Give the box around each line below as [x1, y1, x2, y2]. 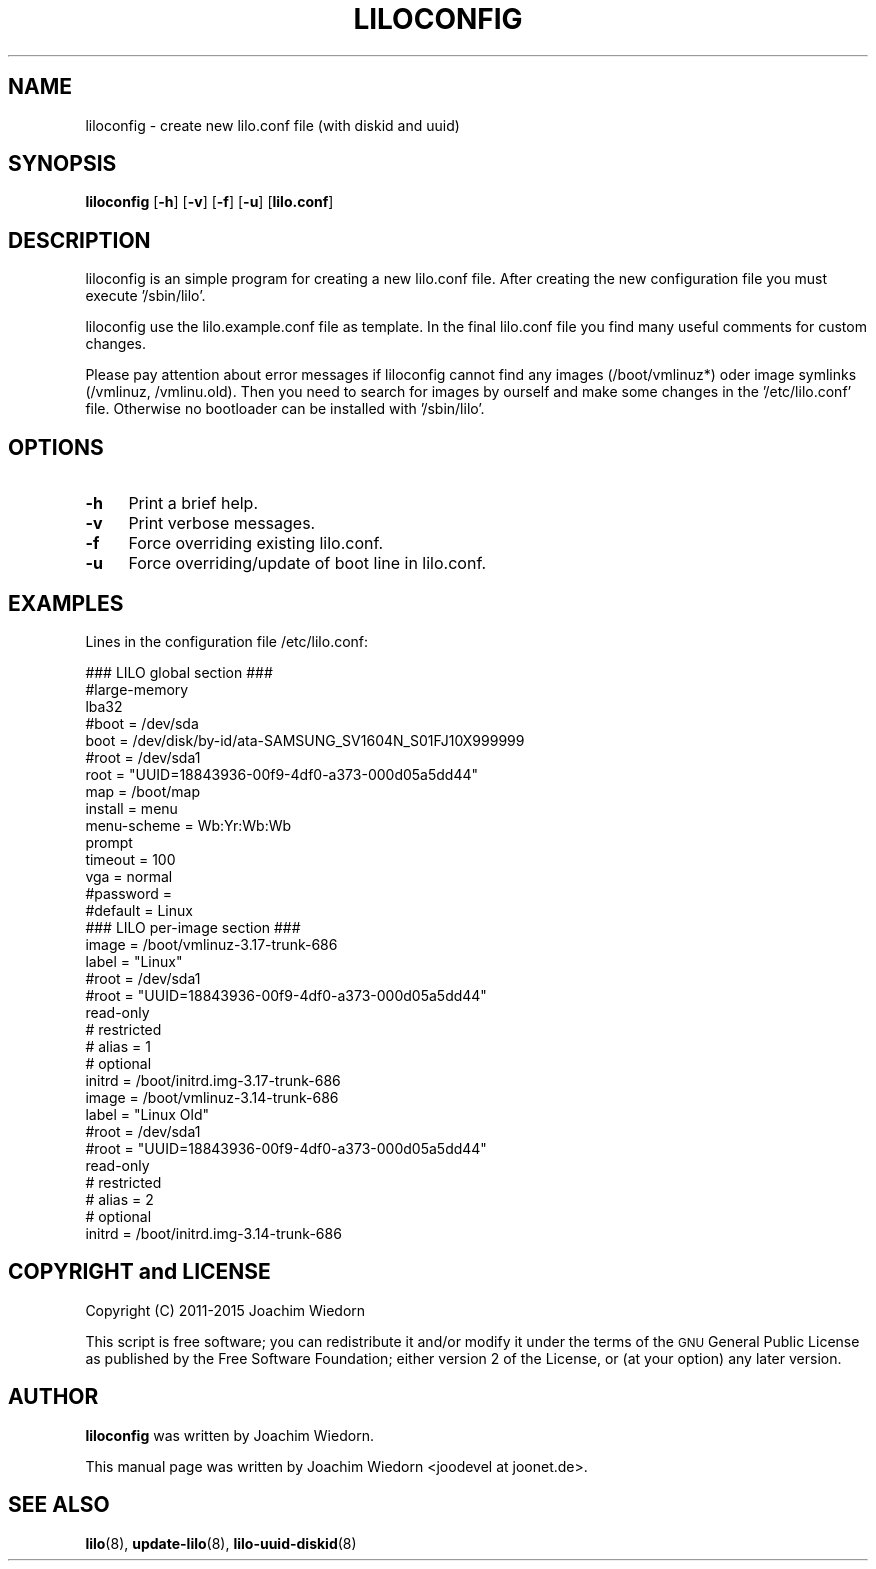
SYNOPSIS [8, 151, 117, 177]
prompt [85, 833, 133, 851]
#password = [85, 884, 173, 902]
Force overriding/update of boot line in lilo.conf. [128, 553, 487, 574]
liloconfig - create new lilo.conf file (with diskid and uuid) [85, 116, 460, 134]
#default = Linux [85, 901, 193, 919]
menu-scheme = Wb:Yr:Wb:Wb [85, 816, 292, 834]
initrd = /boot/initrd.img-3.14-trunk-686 [85, 1224, 342, 1242]
